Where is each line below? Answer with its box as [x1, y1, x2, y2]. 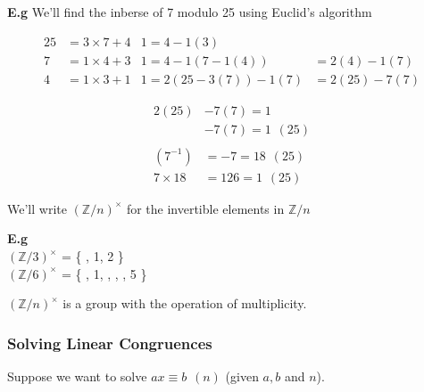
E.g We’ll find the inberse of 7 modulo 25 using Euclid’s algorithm [7, 3, 372, 20]
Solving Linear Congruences [7, 331, 212, 354]
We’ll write [7, 199, 67, 217]
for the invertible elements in [126, 199, 285, 217]
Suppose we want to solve [7, 367, 147, 386]
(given [225, 367, 259, 386]
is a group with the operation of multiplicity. [62, 294, 307, 313]
